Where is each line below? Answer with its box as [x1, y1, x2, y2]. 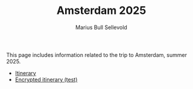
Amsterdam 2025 [56, 4, 147, 18]
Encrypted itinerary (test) [14, 76, 78, 83]
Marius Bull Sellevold [75, 24, 128, 31]
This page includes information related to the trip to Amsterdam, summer [6, 51, 187, 58]
